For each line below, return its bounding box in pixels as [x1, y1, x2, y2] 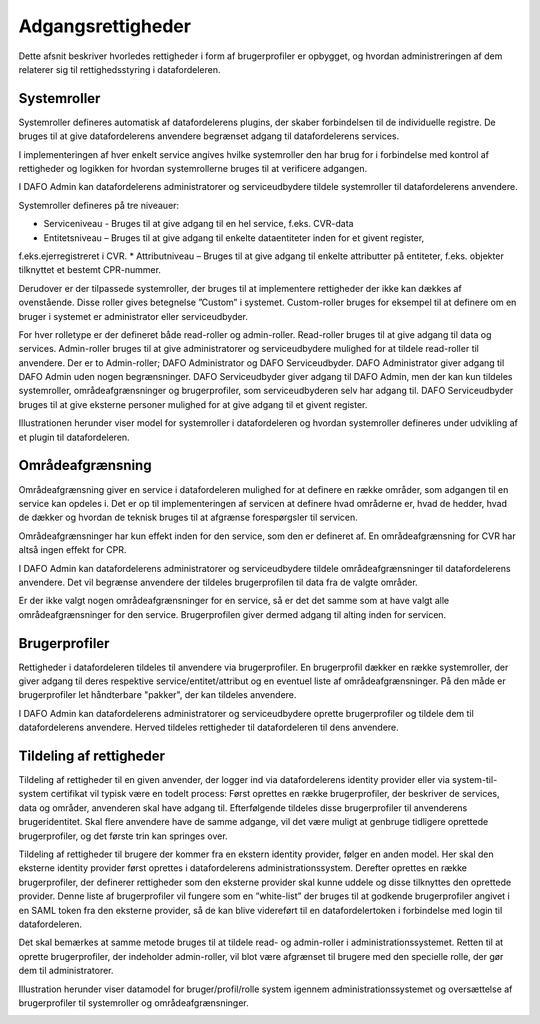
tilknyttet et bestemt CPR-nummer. [18, 264, 162, 276]
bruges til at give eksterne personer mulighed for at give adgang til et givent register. [18, 398, 368, 410]
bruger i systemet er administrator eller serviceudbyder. [18, 310, 249, 322]
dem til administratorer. [18, 965, 114, 977]
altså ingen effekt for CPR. [18, 544, 127, 556]
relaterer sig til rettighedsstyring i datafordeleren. [18, 63, 221, 75]
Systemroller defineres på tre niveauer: [18, 199, 180, 211]
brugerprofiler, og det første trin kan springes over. [18, 830, 229, 842]
